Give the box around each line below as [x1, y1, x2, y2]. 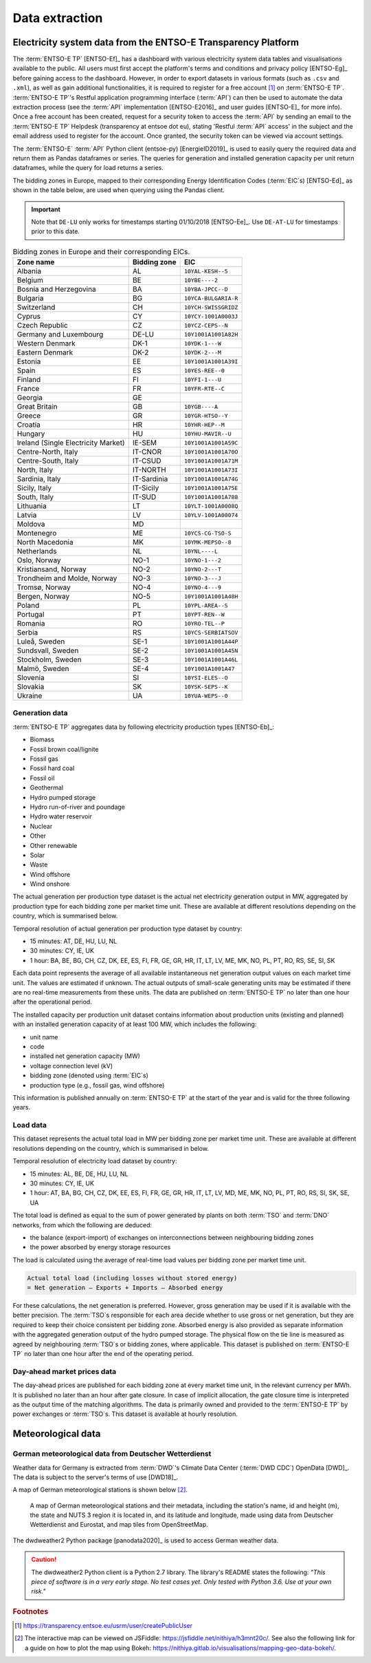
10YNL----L [183, 547, 218, 555]
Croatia [16, 420, 41, 430]
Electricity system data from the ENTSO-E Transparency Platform [12, 36, 299, 48]
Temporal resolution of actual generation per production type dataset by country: [12, 924, 243, 933]
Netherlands [16, 547, 57, 556]
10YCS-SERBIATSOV [183, 628, 238, 636]
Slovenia [16, 673, 45, 683]
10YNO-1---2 [183, 556, 221, 564]
